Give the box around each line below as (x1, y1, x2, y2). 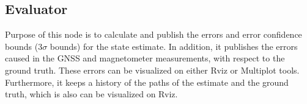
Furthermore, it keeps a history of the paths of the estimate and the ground (5, 75, 289, 88)
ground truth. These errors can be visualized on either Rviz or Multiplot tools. (5, 63, 300, 76)
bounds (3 (5, 40, 43, 52)
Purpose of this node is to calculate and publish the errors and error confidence (5, 28, 302, 41)
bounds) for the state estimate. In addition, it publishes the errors (50, 40, 298, 52)
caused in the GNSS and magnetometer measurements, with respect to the (5, 52, 285, 64)
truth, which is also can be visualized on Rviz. (5, 88, 178, 100)
